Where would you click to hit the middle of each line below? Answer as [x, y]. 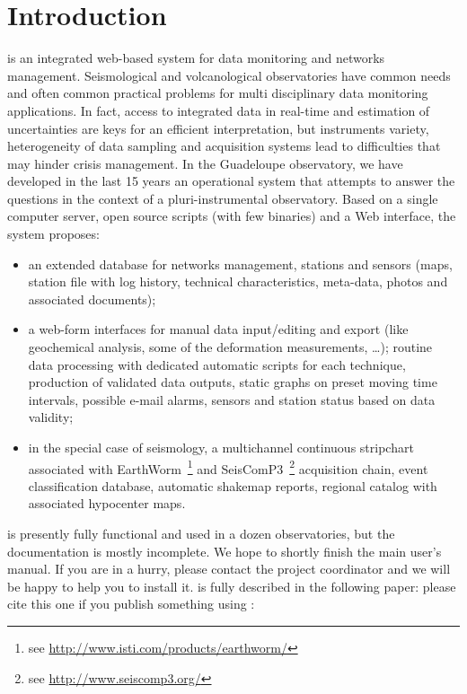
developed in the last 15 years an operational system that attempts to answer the [231, 181]
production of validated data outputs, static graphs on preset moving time [233, 382]
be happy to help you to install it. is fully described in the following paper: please [232, 586]
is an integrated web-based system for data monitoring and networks [196, 58]
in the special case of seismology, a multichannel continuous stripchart [221, 447]
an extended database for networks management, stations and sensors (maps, [240, 264]
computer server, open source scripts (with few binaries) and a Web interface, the [232, 216]
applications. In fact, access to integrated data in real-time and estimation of [219, 110]
